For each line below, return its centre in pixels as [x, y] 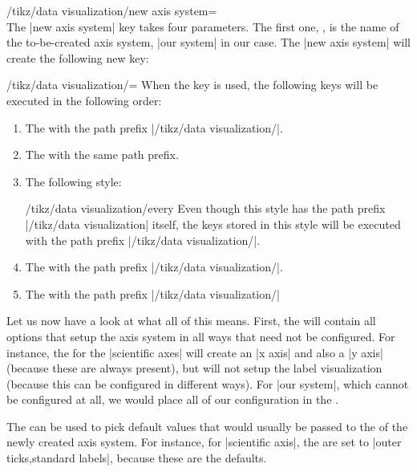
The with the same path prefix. [102, 155]
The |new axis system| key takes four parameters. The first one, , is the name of [203, 26]
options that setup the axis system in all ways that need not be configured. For [201, 336]
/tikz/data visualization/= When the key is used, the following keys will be [192, 85]
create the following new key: [78, 57]
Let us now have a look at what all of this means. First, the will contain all [191, 321]
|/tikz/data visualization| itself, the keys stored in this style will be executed [213, 224]
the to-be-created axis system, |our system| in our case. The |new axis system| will [208, 42]
